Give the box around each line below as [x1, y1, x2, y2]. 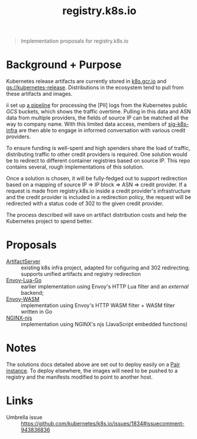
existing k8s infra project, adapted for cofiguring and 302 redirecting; [21, 264, 190, 271]
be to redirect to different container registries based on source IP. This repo [6, 157, 190, 164]
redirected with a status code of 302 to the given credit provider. [6, 200, 164, 207]
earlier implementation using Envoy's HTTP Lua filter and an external [21, 283, 189, 290]
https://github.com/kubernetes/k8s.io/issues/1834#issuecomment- [21, 420, 185, 427]
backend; [21, 290, 44, 297]
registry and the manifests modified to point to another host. [6, 373, 153, 381]
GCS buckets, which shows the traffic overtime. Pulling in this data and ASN [6, 108, 191, 115]
